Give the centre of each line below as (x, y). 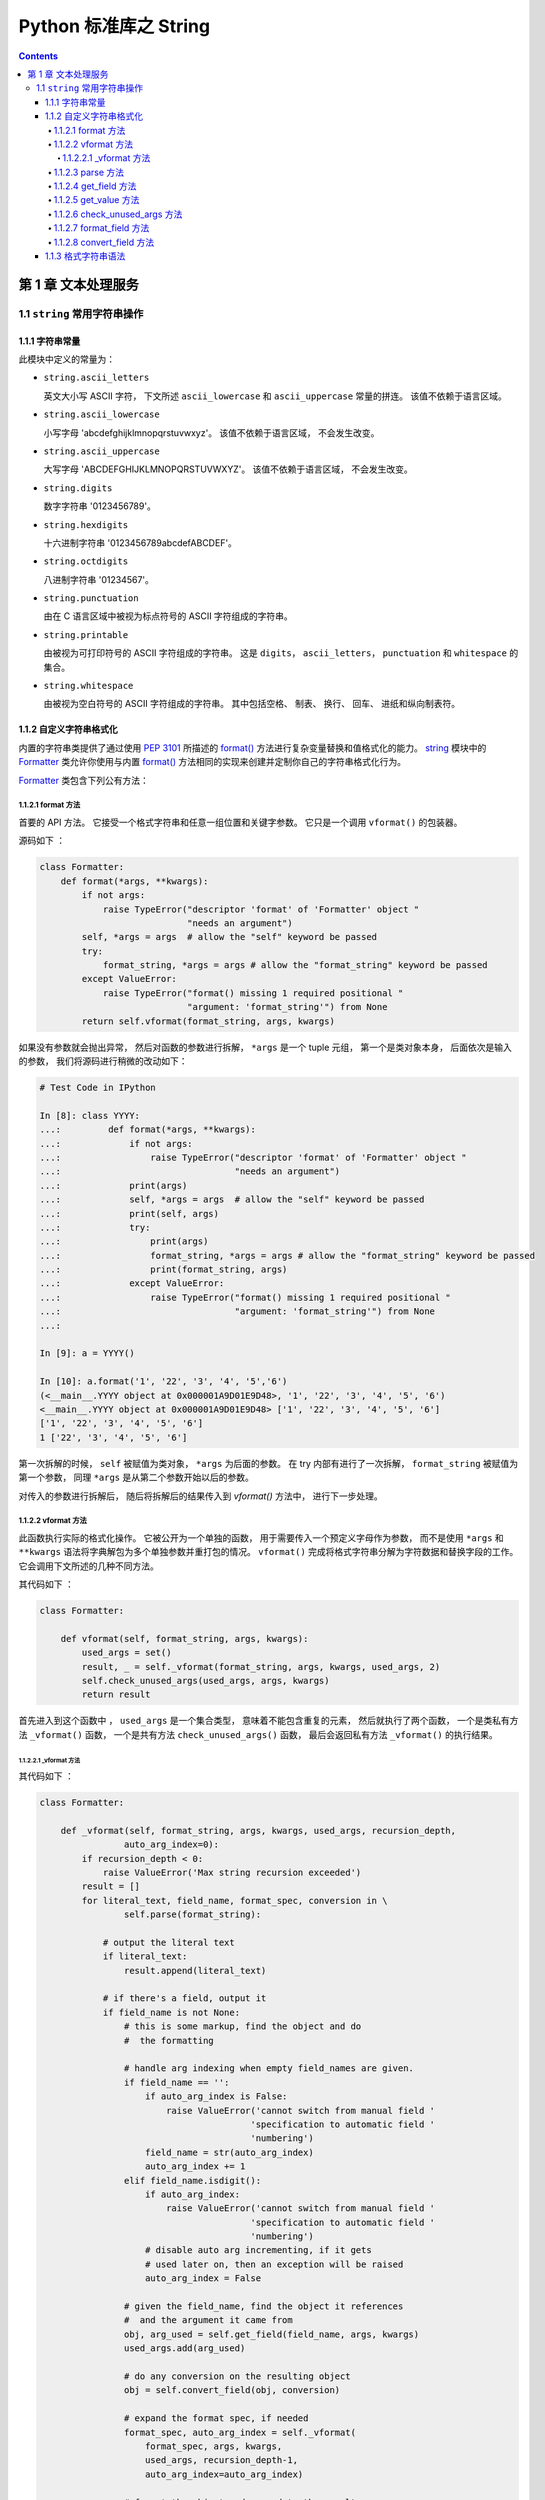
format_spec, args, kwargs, (214, 2446)
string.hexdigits (86, 524)
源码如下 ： (41, 841)
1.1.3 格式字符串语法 (85, 256)
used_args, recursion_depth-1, (222, 2460)
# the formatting (168, 2040)
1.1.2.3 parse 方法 (89, 172)
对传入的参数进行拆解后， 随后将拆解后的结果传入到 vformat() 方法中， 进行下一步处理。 (201, 1496)
